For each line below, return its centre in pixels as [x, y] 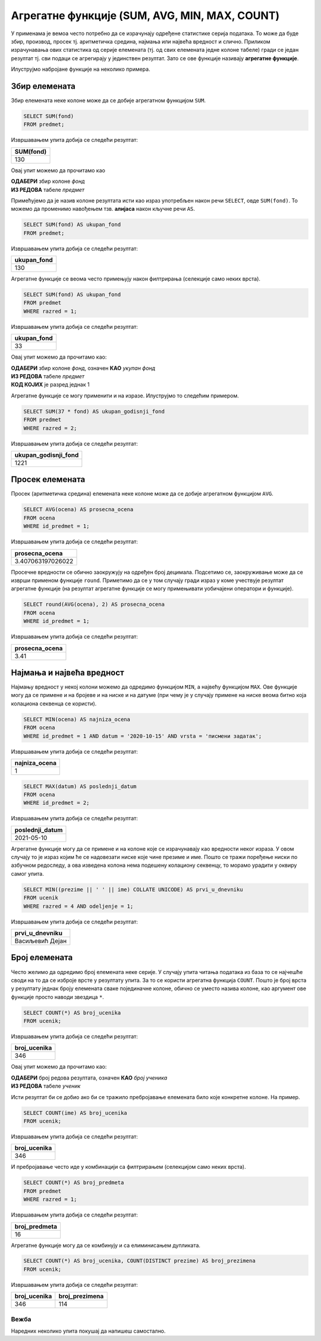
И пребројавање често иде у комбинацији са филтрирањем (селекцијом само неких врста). [128, 1167]
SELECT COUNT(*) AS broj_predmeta [74, 1183]
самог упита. [28, 873]
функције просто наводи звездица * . [57, 997]
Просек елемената [48, 480]
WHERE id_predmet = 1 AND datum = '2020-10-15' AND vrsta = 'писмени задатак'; [143, 736]
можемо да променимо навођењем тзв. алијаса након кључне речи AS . [103, 209]
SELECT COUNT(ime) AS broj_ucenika [75, 1113]
